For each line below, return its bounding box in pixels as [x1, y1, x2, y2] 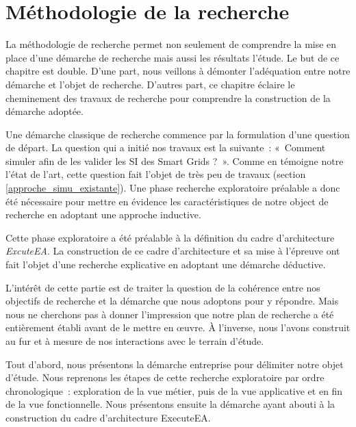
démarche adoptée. [5, 104, 84, 118]
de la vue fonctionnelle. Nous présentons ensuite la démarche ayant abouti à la [5, 397, 335, 411]
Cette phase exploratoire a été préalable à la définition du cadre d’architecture [5, 230, 335, 244]
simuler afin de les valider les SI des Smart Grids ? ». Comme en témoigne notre [5, 153, 344, 168]
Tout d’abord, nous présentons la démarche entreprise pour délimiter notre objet [5, 357, 344, 371]
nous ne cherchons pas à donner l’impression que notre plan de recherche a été [5, 307, 334, 321]
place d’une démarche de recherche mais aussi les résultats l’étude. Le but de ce [5, 50, 340, 64]
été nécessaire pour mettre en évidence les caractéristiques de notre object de [5, 194, 329, 208]
